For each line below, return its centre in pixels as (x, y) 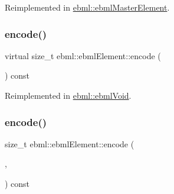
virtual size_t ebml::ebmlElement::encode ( (83, 55)
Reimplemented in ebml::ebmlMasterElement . (87, 7)
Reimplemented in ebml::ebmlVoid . (68, 95)
